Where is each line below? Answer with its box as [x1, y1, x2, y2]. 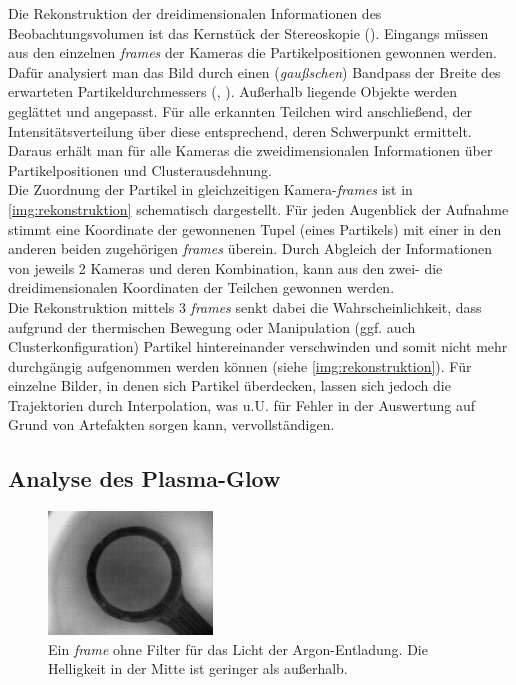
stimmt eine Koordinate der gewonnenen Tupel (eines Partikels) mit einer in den [8, 218, 502, 239]
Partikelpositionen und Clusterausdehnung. [8, 159, 272, 180]
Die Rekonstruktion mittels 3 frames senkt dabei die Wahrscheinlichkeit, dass [8, 296, 482, 317]
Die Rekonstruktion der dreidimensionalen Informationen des [8, 3, 382, 23]
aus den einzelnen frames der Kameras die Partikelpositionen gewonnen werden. [8, 42, 497, 63]
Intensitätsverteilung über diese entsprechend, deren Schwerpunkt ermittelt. [8, 120, 472, 141]
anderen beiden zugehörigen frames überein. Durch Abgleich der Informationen [8, 238, 493, 259]
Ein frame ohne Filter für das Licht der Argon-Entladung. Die [48, 638, 428, 659]
